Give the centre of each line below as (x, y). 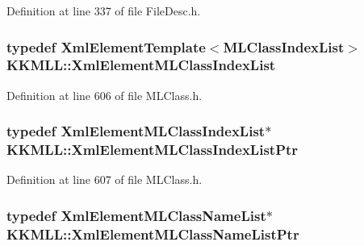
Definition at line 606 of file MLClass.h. (105, 95)
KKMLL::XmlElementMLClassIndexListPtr (153, 150)
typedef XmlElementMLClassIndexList (136, 131)
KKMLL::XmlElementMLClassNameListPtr (153, 233)
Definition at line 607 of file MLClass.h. (105, 179)
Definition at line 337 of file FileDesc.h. (104, 10)
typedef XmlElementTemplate (106, 46)
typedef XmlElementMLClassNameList (136, 215)
